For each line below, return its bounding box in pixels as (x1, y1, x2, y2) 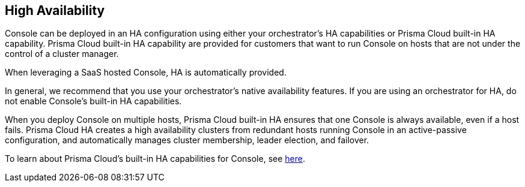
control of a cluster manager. (5, 49, 119, 59)
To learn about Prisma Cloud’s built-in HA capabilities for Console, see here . (5, 153, 305, 164)
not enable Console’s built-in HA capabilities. (5, 96, 182, 107)
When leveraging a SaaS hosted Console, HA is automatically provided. (5, 67, 287, 78)
